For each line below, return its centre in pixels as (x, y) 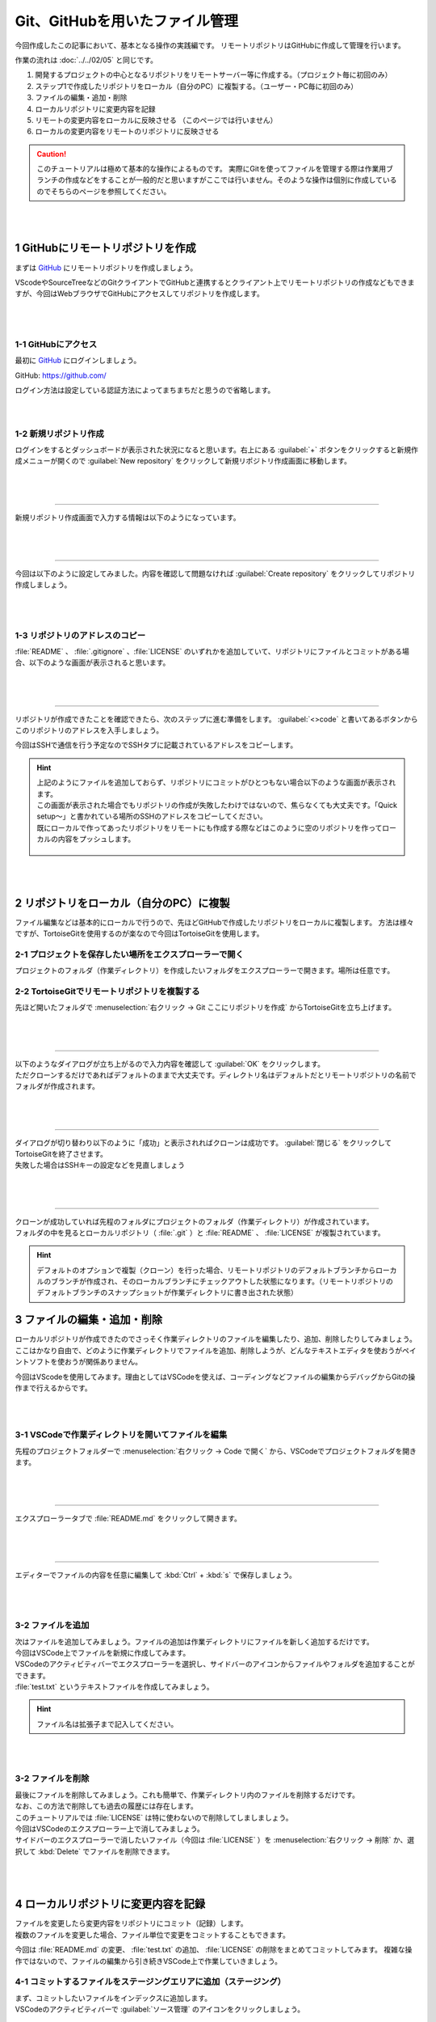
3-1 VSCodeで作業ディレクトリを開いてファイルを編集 (121, 1435)
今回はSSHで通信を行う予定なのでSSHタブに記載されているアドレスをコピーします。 (156, 745)
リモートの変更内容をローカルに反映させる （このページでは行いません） (156, 120)
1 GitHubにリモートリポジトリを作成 (106, 248)
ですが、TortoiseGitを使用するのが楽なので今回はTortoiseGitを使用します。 (139, 933)
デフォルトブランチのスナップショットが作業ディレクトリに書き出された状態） (168, 1292)
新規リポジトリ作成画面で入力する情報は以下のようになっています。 (128, 517)
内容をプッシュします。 (96, 839)
